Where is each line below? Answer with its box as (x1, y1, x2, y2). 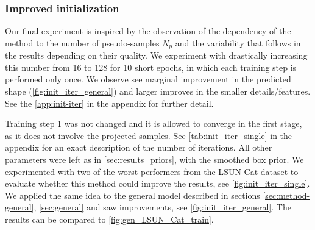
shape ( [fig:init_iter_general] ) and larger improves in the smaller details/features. (5, 85, 311, 98)
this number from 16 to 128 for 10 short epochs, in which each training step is (5, 60, 297, 73)
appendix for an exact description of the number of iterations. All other (5, 141, 272, 154)
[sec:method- (263, 189, 310, 201)
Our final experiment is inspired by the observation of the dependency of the (5, 24, 291, 37)
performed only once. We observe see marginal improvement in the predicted (5, 73, 291, 85)
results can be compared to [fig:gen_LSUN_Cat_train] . (5, 212, 214, 225)
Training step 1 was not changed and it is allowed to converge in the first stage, (5, 117, 302, 130)
